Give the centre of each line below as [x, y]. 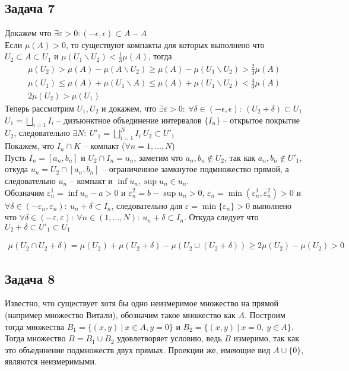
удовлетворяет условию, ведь [169, 338]
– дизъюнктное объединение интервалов [129, 120]
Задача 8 [30, 278]
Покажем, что [30, 146]
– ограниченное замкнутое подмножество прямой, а [196, 169]
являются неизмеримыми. [51, 361]
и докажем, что [129, 108]
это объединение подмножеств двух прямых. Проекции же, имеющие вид [138, 349]
